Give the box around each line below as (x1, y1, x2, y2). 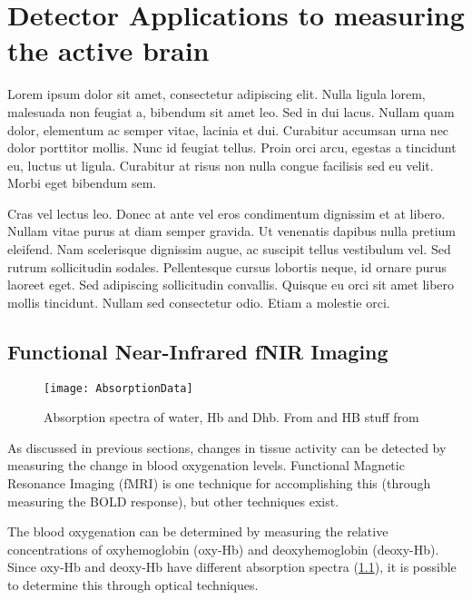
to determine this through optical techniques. (7, 575, 259, 595)
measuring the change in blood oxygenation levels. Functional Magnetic (7, 456, 405, 475)
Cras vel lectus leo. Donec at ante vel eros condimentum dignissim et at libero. (7, 203, 446, 222)
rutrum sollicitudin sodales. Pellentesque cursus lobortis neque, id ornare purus (7, 257, 447, 276)
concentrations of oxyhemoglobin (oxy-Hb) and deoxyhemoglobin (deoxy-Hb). (7, 539, 439, 558)
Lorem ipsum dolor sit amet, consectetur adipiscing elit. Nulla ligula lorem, (7, 84, 426, 103)
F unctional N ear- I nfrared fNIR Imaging (7, 337, 388, 365)
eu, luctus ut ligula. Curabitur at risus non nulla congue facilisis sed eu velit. (7, 155, 434, 174)
